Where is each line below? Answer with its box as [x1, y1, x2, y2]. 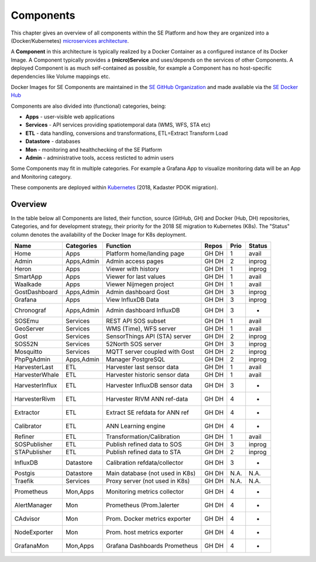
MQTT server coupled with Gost [106, 348, 194, 356]
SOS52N [14, 340, 38, 348]
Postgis [14, 469, 35, 478]
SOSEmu [14, 317, 39, 325]
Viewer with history [106, 265, 159, 273]
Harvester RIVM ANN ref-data [106, 395, 188, 403]
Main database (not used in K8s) [106, 469, 196, 478]
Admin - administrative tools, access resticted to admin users [25, 154, 174, 161]
